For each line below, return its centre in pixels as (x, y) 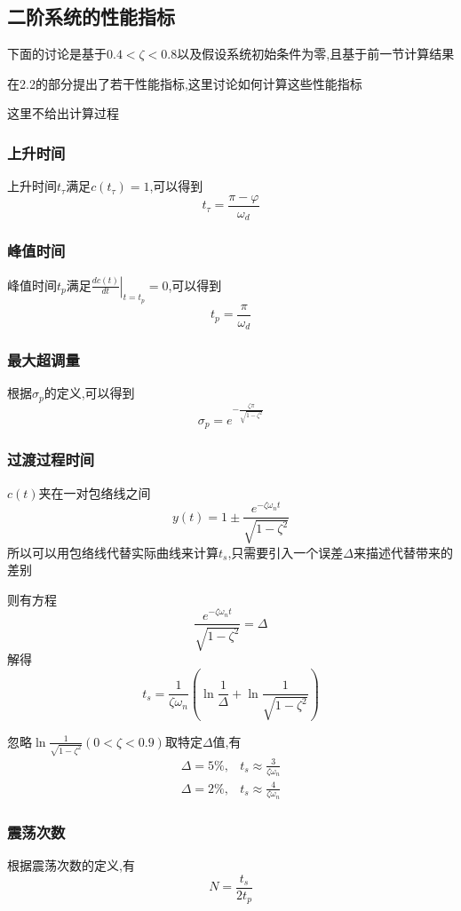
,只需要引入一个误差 (286, 552)
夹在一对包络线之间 (95, 492)
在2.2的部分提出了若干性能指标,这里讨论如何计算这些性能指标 (185, 83)
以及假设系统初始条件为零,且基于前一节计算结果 (316, 54)
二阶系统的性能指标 (91, 16)
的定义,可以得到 (89, 393)
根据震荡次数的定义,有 (71, 865)
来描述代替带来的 (404, 552)
